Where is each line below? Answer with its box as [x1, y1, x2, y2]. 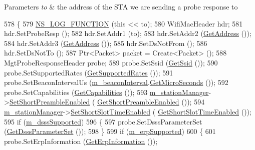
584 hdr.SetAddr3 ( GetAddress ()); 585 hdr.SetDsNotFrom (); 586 [4, 37, 207, 48]
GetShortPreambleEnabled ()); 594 [97, 96, 205, 107]
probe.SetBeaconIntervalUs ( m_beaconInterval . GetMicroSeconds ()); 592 [4, 77, 228, 87]
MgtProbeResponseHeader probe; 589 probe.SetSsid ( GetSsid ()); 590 [4, 57, 218, 67]
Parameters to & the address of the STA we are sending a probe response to [4, 1, 238, 11]
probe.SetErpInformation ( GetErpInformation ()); [4, 135, 158, 146]
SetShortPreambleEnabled [9, 96, 90, 107]
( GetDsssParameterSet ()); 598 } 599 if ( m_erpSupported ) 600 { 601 [4, 126, 216, 136]
